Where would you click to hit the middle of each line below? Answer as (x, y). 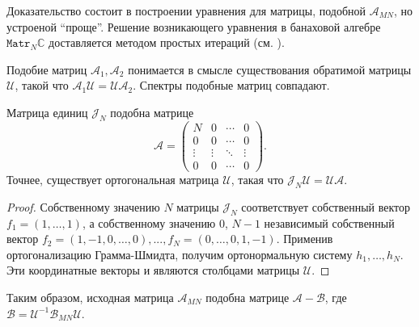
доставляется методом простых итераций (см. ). (167, 42)
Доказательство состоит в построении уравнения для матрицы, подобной (186, 10)
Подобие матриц (47, 69)
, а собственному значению (149, 222)
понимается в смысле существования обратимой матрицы (270, 69)
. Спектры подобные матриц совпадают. (231, 85)
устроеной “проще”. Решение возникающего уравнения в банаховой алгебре (194, 26)
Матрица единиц (47, 112)
